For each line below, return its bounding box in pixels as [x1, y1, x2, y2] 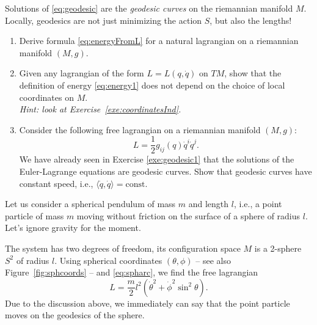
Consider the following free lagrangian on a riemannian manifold [19, 123, 261, 136]
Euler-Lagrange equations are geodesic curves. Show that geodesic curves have [19, 165, 312, 177]
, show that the [224, 67, 282, 79]
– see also [195, 254, 231, 266]
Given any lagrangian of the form [19, 67, 144, 79]
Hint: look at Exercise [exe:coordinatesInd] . [19, 103, 181, 115]
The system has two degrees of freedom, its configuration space [5, 241, 241, 254]
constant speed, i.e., [19, 177, 93, 189]
